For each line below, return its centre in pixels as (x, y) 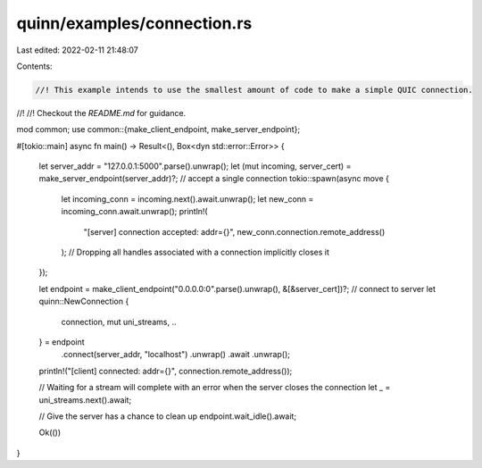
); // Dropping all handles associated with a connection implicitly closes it (195, 252)
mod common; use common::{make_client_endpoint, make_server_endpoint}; (158, 130)
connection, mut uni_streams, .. (119, 322)
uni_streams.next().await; (85, 400)
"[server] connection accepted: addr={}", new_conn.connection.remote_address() (234, 231)
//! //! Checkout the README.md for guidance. (101, 113)
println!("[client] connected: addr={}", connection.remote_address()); (166, 371)
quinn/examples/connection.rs (134, 23)
